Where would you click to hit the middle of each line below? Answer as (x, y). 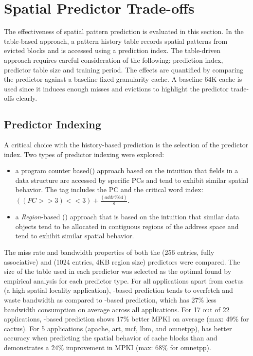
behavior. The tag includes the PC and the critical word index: (109, 189)
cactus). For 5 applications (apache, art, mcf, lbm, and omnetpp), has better (118, 328)
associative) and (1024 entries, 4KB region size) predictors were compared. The (122, 261)
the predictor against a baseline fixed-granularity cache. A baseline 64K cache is (123, 79)
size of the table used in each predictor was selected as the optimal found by (118, 271)
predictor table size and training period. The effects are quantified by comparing (124, 69)
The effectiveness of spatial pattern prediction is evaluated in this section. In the (124, 31)
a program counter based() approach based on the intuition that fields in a (127, 170)
